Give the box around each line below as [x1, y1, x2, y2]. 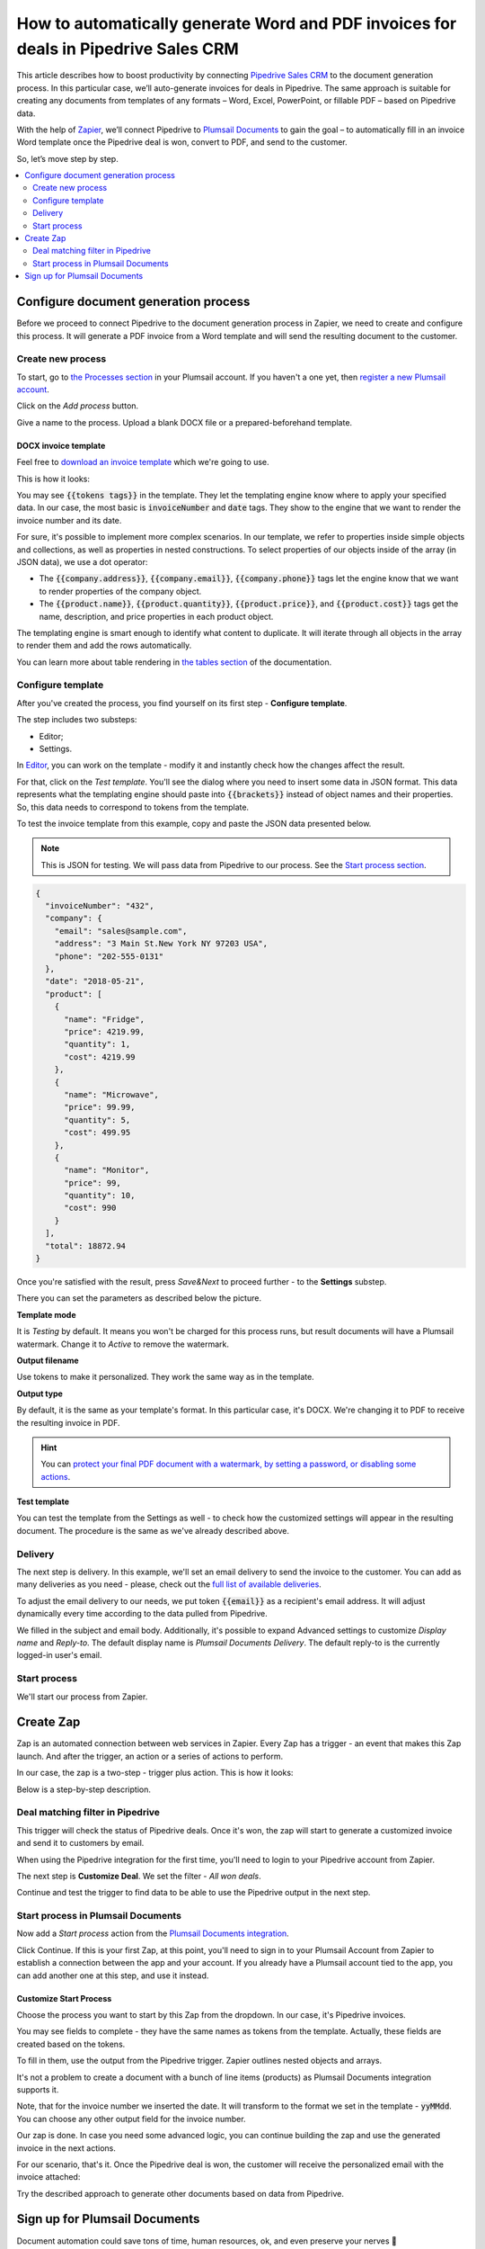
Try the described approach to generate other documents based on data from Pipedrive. [16, 2188, 345, 2199]
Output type [16, 1388, 63, 1399]
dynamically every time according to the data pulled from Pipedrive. [16, 1608, 269, 1619]
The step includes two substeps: [16, 714, 137, 725]
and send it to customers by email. [16, 1838, 145, 1849]
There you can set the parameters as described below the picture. [16, 1293, 262, 1304]
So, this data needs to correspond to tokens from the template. [16, 802, 250, 812]
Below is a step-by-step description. [16, 1784, 152, 1795]
